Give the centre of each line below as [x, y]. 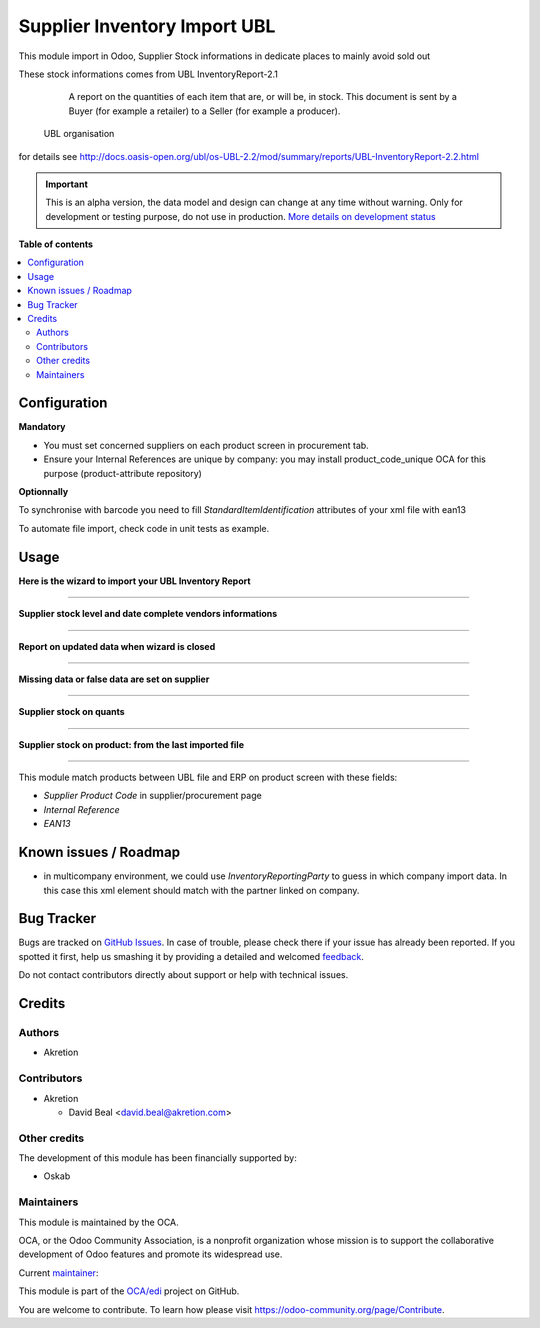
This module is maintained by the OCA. [98, 1222]
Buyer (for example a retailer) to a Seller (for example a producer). [204, 111]
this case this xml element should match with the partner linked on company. [201, 890]
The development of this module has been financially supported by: [157, 1158]
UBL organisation [79, 134]
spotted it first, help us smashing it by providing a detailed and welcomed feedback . [191, 956]
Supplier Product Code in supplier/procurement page [152, 796]
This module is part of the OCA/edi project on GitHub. [129, 1291]
